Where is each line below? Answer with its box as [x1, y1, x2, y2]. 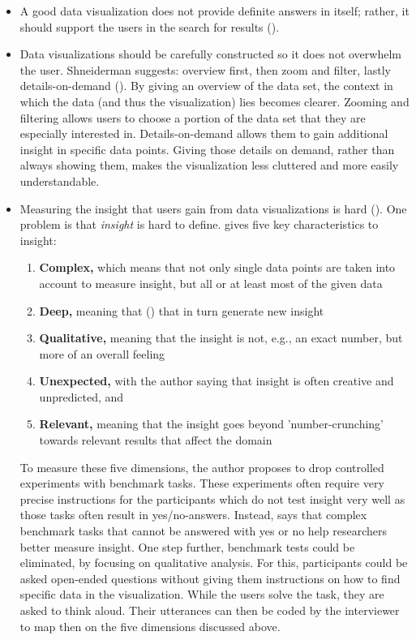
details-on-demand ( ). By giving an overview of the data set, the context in [19, 77, 393, 94]
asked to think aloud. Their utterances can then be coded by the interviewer [19, 602, 400, 618]
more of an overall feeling [39, 345, 165, 362]
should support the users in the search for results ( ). [19, 18, 280, 35]
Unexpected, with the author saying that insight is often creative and [39, 372, 394, 389]
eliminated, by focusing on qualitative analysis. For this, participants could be [19, 554, 408, 571]
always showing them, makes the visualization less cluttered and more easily [19, 157, 399, 174]
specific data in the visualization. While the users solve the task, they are [19, 586, 384, 603]
